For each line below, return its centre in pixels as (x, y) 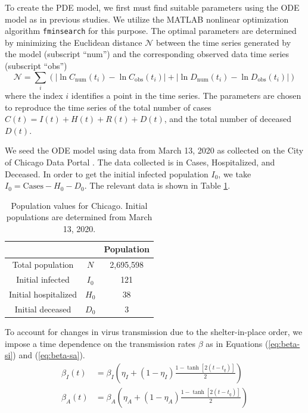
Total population (43, 265)
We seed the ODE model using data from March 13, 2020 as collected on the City (154, 150)
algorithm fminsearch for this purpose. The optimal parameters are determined (151, 31)
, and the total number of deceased (228, 119)
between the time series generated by (223, 42)
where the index (34, 95)
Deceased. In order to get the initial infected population (107, 173)
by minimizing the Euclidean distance (74, 42)
